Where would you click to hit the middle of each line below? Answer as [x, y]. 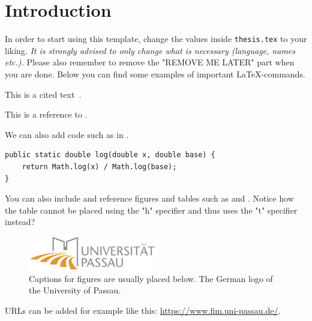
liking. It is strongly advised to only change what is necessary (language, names [150, 50]
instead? [20, 222]
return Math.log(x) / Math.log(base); [99, 166]
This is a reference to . [46, 114]
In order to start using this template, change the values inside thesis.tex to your [156, 39]
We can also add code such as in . [67, 134]
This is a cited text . [43, 94]
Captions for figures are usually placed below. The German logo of [151, 278]
